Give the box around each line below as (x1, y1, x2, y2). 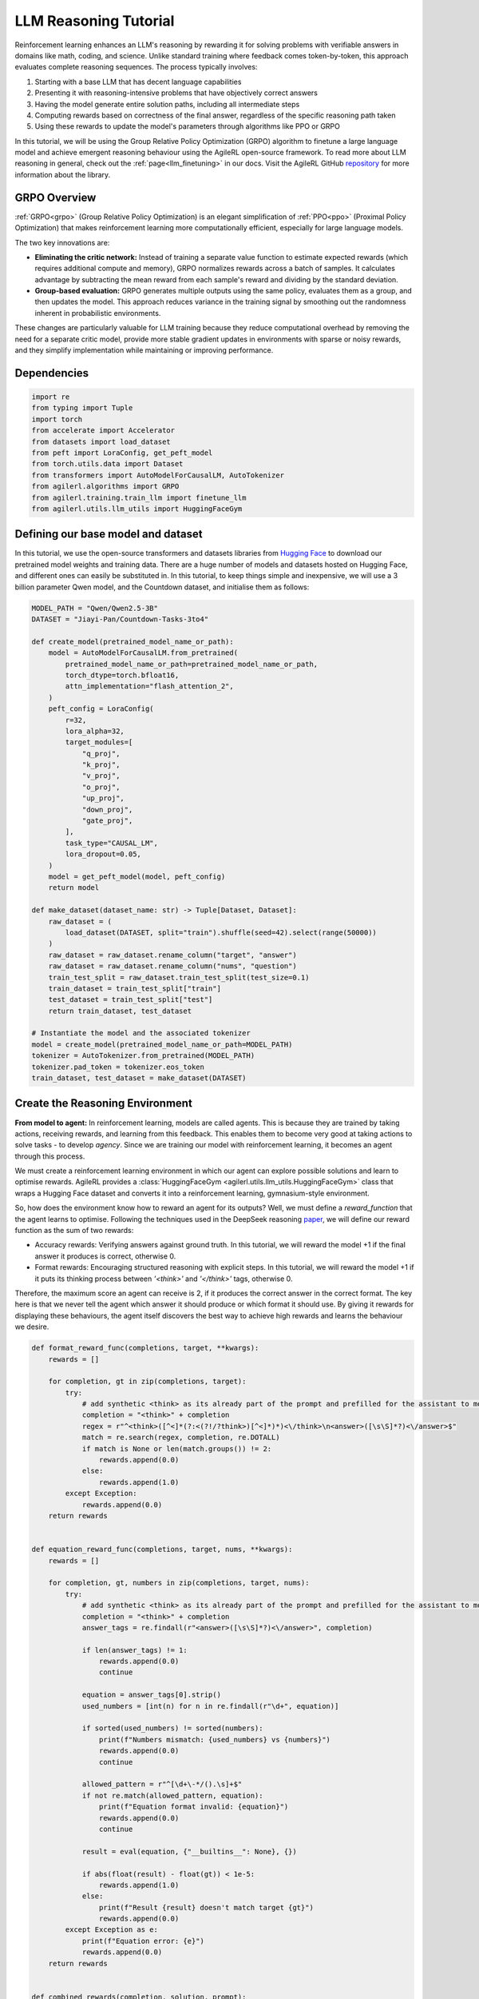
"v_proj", (81, 772, 121, 780)
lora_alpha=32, (65, 726, 125, 736)
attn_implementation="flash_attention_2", (65, 682, 235, 691)
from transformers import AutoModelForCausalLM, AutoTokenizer (31, 470, 285, 480)
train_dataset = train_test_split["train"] (48, 984, 221, 993)
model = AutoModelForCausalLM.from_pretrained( (48, 648, 239, 657)
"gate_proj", (81, 816, 133, 825)
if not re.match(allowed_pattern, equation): (81, 1791, 263, 1800)
